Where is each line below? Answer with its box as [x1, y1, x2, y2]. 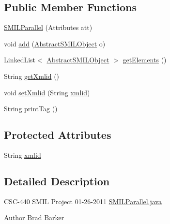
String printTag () [4, 104, 58, 114]
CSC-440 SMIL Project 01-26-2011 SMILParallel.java [4, 196, 162, 206]
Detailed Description [4, 173, 110, 188]
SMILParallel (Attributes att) [4, 22, 93, 32]
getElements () [123, 55, 167, 65]
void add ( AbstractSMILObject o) [4, 38, 106, 48]
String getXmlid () [4, 71, 60, 81]
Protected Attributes [4, 127, 111, 142]
